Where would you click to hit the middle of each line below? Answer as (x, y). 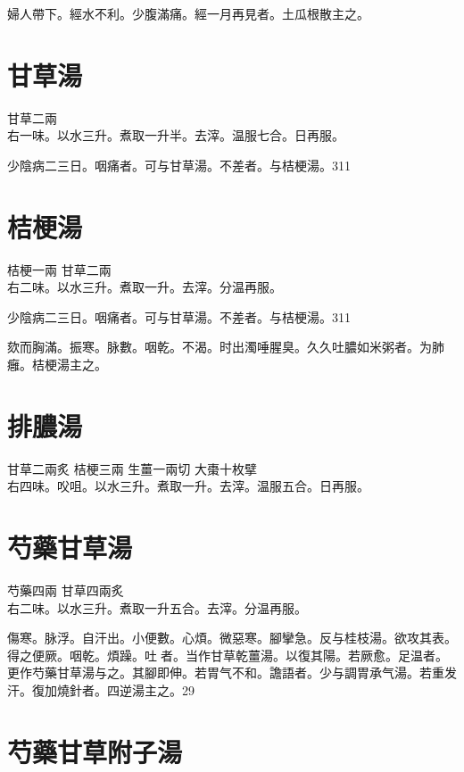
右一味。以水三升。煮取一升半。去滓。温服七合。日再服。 (176, 135)
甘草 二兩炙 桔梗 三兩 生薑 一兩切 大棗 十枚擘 (133, 468)
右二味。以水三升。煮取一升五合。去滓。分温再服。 (157, 607)
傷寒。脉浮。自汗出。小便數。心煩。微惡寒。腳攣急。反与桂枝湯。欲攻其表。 (232, 638)
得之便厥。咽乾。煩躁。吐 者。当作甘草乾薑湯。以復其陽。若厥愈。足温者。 (228, 655)
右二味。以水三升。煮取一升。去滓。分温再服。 (145, 287)
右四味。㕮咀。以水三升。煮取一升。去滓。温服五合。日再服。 (188, 486)
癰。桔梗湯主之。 (57, 364)
